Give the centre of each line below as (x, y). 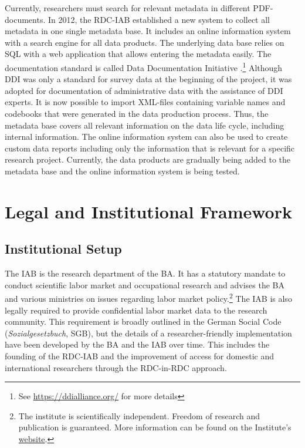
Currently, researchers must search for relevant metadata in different (128, 8)
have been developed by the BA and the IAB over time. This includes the (137, 344)
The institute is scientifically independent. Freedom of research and (139, 415)
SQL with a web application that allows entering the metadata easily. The (138, 54)
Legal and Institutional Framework (148, 211)
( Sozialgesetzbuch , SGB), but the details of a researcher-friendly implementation (148, 333)
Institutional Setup (63, 249)
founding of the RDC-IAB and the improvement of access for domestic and (139, 356)
